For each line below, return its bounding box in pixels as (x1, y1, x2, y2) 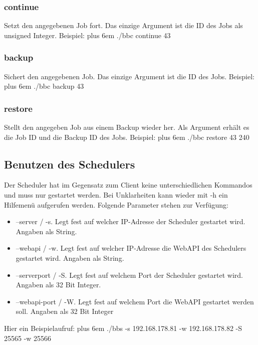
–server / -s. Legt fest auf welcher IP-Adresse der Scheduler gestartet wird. (16, 216, 245, 227)
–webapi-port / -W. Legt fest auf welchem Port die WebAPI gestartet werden (16, 296, 254, 306)
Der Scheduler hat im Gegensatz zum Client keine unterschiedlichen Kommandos (4, 180, 252, 190)
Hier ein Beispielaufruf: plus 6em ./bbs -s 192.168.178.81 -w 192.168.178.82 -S (4, 322, 242, 333)
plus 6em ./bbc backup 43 (4, 81, 84, 91)
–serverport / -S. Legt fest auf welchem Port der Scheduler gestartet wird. (16, 269, 243, 280)
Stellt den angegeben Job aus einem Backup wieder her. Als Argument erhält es (4, 122, 249, 132)
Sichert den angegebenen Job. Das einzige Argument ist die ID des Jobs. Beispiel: (4, 71, 254, 81)
